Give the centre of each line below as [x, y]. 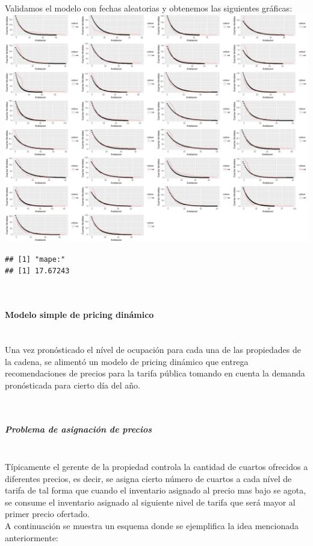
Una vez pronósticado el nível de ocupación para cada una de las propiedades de [153, 349]
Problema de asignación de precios [78, 429]
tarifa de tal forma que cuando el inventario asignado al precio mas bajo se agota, [156, 490]
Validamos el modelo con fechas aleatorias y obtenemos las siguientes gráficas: [149, 8]
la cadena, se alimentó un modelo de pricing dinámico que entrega [127, 361]
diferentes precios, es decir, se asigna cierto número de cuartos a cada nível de [148, 478]
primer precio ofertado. [47, 514]
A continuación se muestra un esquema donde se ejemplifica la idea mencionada [152, 526]
